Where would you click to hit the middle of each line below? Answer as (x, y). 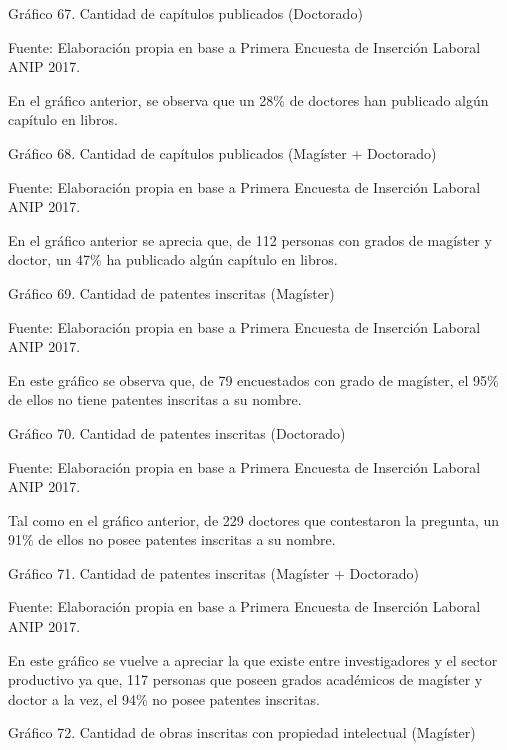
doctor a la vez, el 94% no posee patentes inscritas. (164, 698)
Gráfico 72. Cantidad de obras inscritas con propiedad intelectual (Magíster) (242, 732)
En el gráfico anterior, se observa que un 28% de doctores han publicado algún (248, 99)
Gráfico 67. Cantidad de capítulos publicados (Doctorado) (185, 13)
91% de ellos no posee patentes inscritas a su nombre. (172, 539)
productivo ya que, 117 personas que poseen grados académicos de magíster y (245, 679)
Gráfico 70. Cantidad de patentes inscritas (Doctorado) (177, 432)
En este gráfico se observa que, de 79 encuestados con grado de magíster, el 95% (253, 379)
